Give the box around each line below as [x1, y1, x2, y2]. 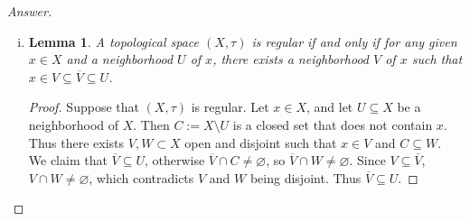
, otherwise [144, 151, 205, 170]
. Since [349, 151, 386, 170]
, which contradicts [89, 168, 194, 187]
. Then [133, 115, 170, 134]
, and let [305, 97, 353, 116]
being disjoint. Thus [249, 168, 362, 187]
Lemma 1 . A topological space [28, 32, 200, 51]
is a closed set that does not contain [232, 115, 433, 134]
